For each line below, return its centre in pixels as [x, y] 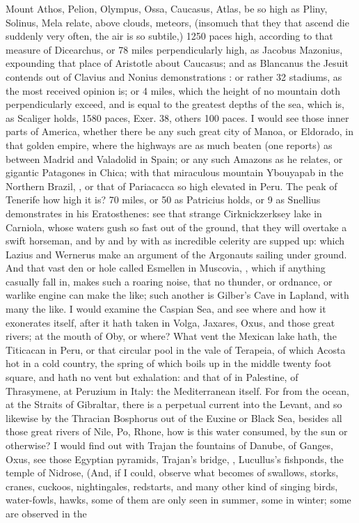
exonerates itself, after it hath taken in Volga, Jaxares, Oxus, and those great [170, 322]
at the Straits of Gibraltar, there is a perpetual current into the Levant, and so [174, 404]
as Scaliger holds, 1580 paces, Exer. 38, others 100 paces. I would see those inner [177, 117]
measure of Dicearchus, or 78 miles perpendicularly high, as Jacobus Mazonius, [174, 49]
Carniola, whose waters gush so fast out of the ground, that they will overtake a [176, 227]
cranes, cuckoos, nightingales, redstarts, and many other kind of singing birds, [172, 486]
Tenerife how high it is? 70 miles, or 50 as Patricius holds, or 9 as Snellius [163, 200]
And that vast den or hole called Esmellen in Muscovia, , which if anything [166, 268]
